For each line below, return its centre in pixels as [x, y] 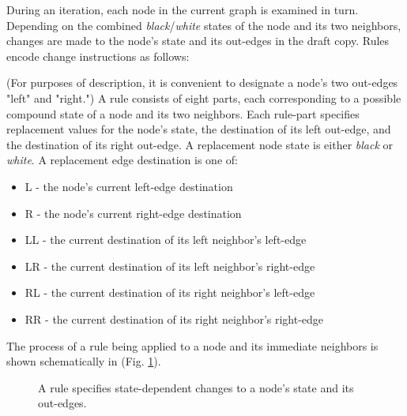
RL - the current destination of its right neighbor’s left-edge [170, 292]
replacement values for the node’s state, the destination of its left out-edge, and [199, 129]
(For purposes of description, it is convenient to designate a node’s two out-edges [202, 82]
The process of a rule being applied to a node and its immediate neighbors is [192, 345]
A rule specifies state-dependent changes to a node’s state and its [196, 387]
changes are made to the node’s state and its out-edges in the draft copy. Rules [198, 41]
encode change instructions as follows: [98, 56]
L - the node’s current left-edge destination [129, 186]
